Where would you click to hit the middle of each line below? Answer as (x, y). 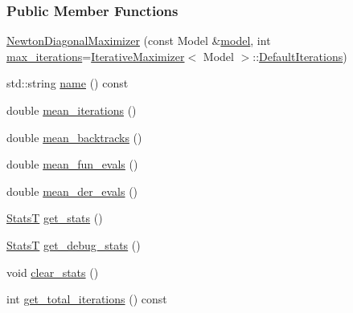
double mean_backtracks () (74, 137)
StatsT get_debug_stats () (74, 244)
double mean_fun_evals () (72, 164)
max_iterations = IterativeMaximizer (96, 56)
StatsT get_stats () (55, 218)
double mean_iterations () (72, 110)
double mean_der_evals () (72, 191)
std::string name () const (68, 83)
